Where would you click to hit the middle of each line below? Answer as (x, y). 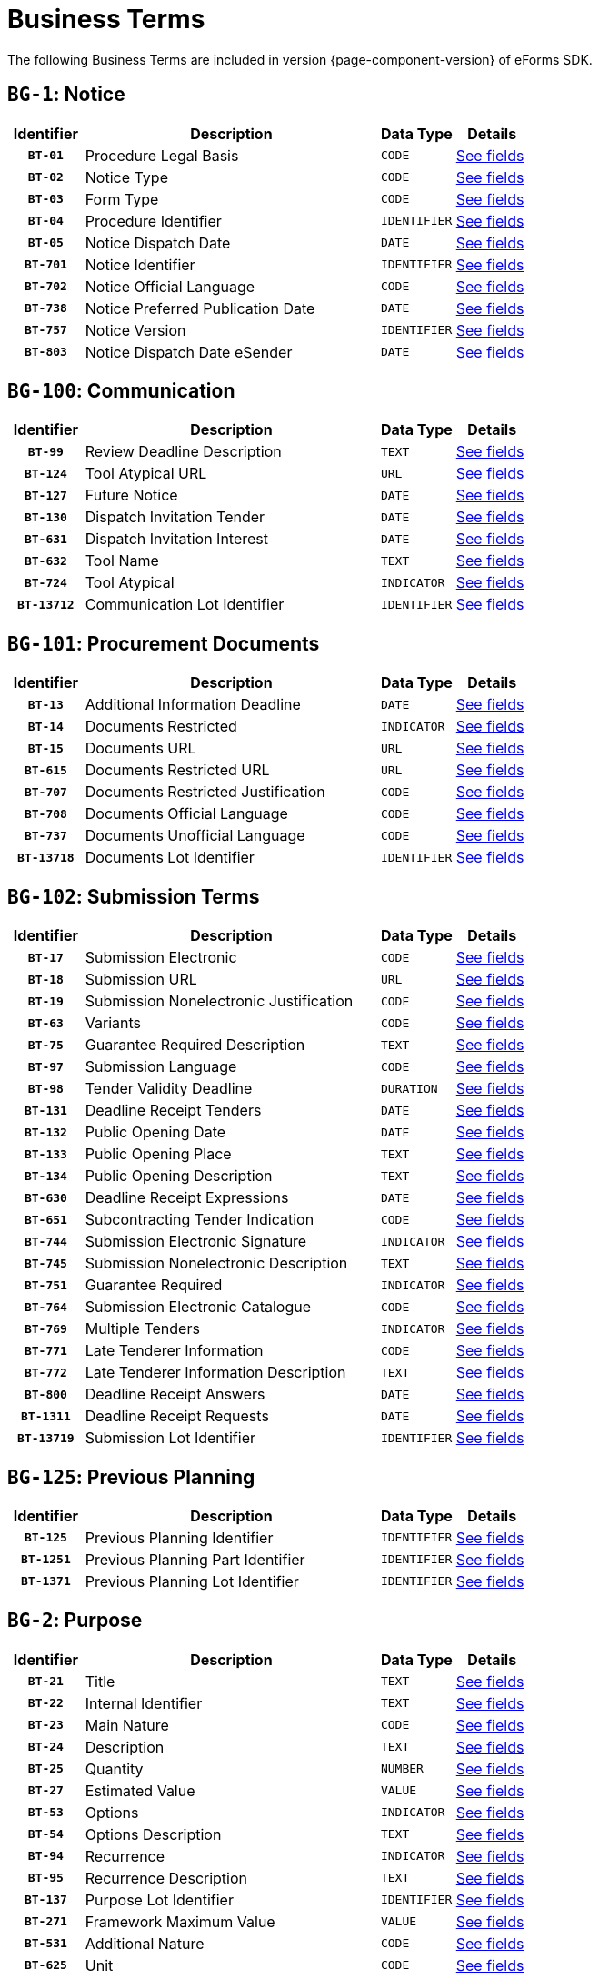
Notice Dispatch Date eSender (189, 352)
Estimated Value (140, 1790)
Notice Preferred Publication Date (200, 308)
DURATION (409, 1088)
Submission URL (141, 980)
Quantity (114, 1768)
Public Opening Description (179, 1176)
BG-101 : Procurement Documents (164, 643)
